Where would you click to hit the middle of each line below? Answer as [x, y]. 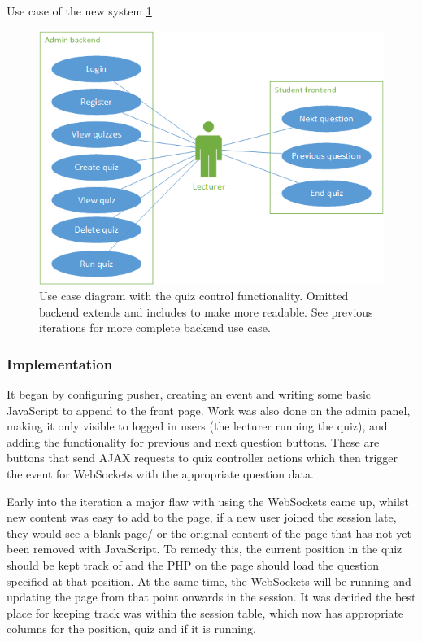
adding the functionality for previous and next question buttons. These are [193, 441]
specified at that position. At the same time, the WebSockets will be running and [209, 581]
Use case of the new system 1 [79, 11]
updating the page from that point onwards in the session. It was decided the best [211, 597]
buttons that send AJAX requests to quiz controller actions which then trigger [202, 458]
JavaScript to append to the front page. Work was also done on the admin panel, [209, 410]
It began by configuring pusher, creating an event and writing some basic [189, 394]
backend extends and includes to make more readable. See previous [206, 311]
